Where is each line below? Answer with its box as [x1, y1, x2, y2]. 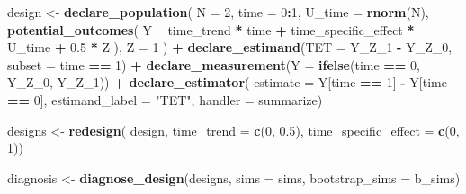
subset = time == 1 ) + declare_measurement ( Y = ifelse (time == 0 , [7, 55, 420, 74]
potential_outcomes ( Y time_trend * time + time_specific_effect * [7, 20, 415, 39]
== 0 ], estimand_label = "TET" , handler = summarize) [7, 90, 323, 109]
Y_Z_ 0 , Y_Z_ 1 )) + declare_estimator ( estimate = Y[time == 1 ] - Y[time [7, 73, 447, 92]
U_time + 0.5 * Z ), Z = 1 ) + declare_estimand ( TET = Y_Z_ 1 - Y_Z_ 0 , [7, 38, 453, 57]
